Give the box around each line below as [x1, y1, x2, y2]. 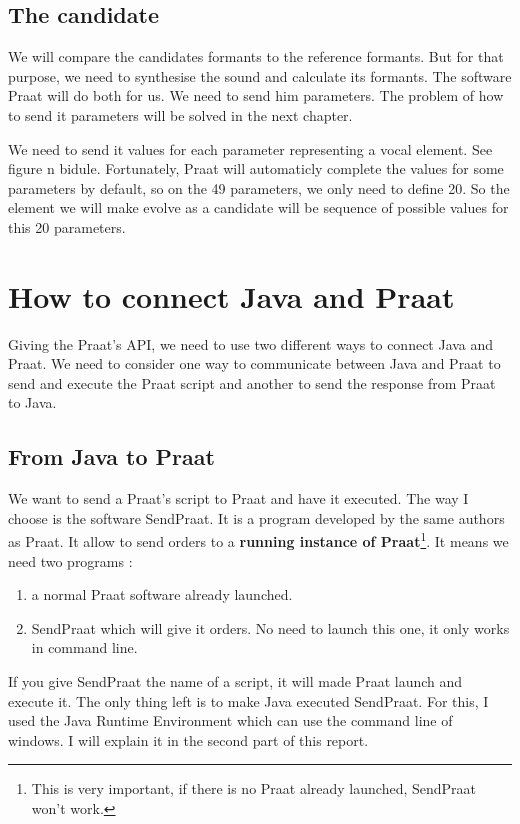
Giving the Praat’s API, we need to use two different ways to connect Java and [8, 333, 494, 354]
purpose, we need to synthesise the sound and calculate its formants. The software [8, 65, 512, 86]
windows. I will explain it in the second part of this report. [8, 729, 369, 750]
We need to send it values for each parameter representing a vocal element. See [8, 138, 493, 159]
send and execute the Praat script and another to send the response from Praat [8, 372, 496, 393]
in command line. [31, 637, 138, 658]
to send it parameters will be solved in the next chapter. [8, 104, 353, 125]
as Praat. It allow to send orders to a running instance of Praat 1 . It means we [8, 528, 509, 552]
